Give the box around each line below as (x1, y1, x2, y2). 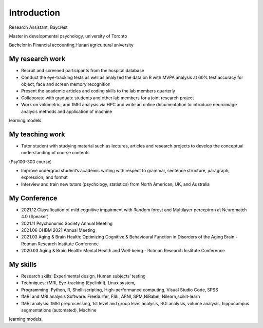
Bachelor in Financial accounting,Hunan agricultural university (9, 42, 134, 48)
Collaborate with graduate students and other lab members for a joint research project (21, 95, 194, 101)
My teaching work (9, 130, 65, 138)
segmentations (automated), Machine (21, 307, 97, 313)
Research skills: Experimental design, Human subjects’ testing (21, 273, 146, 279)
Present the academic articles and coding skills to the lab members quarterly (21, 88, 175, 94)
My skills (9, 260, 37, 269)
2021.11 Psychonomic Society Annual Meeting (21, 220, 113, 226)
